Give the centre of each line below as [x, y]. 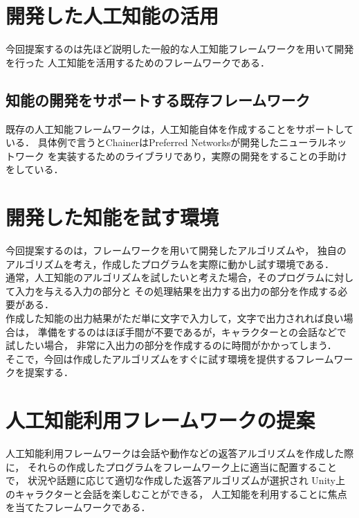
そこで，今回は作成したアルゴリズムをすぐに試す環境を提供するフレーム [170, 358]
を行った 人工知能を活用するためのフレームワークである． [138, 62]
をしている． [35, 169]
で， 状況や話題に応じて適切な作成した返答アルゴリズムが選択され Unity [171, 480]
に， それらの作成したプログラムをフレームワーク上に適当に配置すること [172, 466]
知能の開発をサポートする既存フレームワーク [158, 99]
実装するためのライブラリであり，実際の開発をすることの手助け [202, 155]
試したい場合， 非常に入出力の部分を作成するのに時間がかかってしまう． [171, 345]
